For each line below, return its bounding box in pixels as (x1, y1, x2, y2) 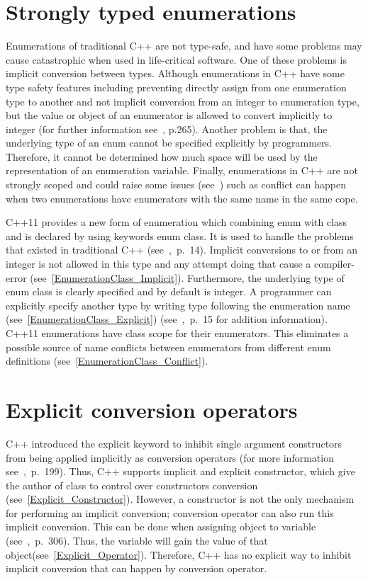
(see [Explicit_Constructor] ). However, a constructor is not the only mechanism (6, 491, 355, 506)
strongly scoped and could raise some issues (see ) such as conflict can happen (6, 177, 346, 192)
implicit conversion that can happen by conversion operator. (6, 561, 267, 576)
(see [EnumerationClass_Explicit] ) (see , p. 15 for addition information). (6, 312, 328, 326)
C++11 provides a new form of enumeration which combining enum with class (6, 215, 347, 229)
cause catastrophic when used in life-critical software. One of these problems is (6, 52, 347, 67)
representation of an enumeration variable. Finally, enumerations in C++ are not (6, 163, 358, 178)
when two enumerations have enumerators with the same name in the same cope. (6, 191, 358, 205)
